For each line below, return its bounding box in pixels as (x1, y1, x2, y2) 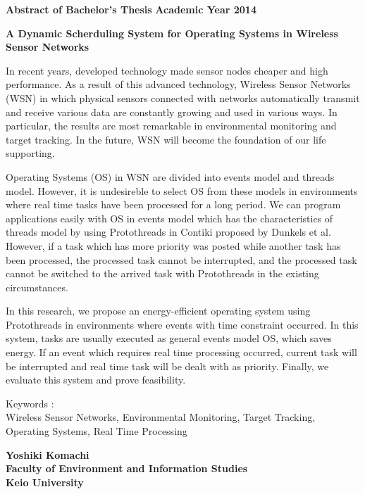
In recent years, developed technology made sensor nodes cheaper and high (6, 63, 328, 77)
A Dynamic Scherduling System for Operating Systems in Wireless (6, 25, 338, 40)
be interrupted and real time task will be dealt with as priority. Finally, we (6, 358, 329, 373)
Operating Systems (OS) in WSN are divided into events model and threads (6, 169, 335, 184)
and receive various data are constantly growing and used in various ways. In (6, 104, 338, 119)
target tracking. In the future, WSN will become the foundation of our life (6, 132, 326, 146)
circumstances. (6, 279, 68, 294)
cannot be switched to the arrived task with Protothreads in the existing (6, 266, 319, 281)
